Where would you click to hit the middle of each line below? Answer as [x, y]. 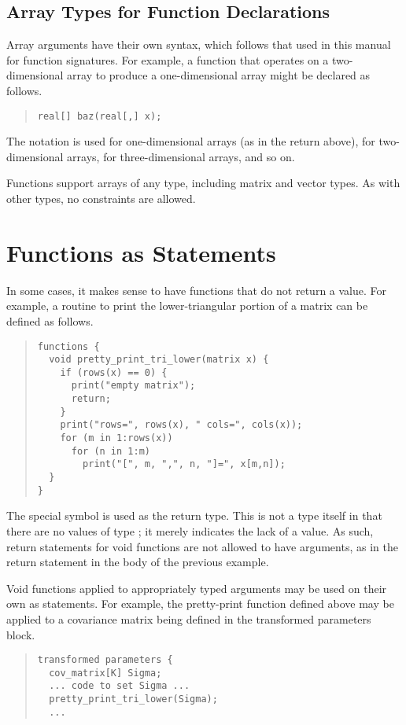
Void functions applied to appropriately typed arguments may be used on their [197, 588]
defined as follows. [50, 320]
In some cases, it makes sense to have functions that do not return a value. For [197, 290]
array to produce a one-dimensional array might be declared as [219, 75]
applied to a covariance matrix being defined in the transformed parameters [189, 618]
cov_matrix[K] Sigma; [105, 673]
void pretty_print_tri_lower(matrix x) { [159, 360]
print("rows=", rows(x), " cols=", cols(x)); [181, 425]
